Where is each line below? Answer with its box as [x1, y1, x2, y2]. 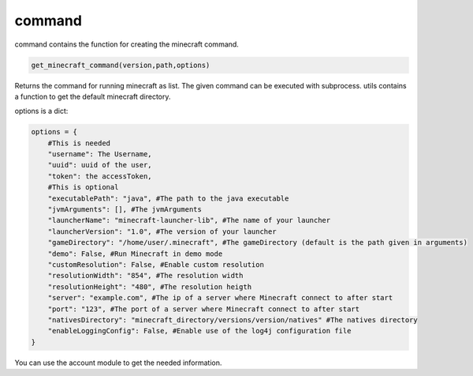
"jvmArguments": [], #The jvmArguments [47, 205, 203, 214]
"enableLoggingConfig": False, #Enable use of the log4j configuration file [47, 326, 352, 336]
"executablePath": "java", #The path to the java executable [47, 194, 289, 203]
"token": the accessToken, [47, 171, 153, 181]
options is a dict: [14, 107, 69, 116]
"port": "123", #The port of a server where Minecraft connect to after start [47, 304, 360, 314]
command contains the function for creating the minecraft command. [14, 39, 240, 49]
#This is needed [47, 138, 110, 148]
